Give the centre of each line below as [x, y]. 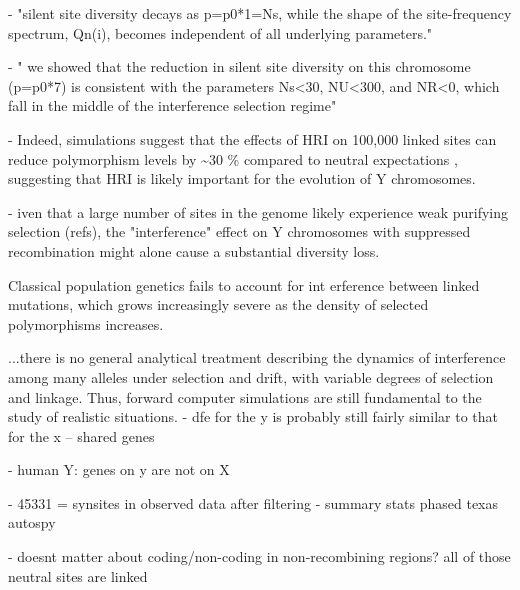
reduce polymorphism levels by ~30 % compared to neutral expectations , [233, 158]
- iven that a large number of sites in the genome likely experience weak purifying [258, 211]
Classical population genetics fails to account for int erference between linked [244, 284]
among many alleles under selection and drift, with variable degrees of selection [251, 376]
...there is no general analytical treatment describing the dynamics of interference [257, 357]
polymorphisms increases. [86, 323]
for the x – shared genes [81, 435]
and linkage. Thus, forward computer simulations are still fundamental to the [245, 396]
